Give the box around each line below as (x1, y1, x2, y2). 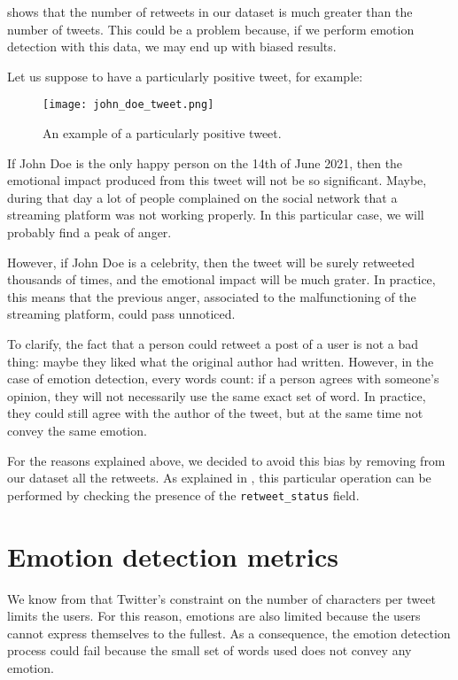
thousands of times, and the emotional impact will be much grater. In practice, (7, 270, 436, 289)
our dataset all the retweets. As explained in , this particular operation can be (7, 468, 431, 487)
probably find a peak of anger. (7, 223, 172, 241)
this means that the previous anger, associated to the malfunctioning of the (7, 287, 416, 305)
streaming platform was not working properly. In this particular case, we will (7, 205, 424, 224)
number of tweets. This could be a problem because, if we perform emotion (7, 19, 415, 38)
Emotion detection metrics (7, 537, 338, 574)
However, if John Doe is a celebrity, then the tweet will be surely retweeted (7, 252, 415, 271)
